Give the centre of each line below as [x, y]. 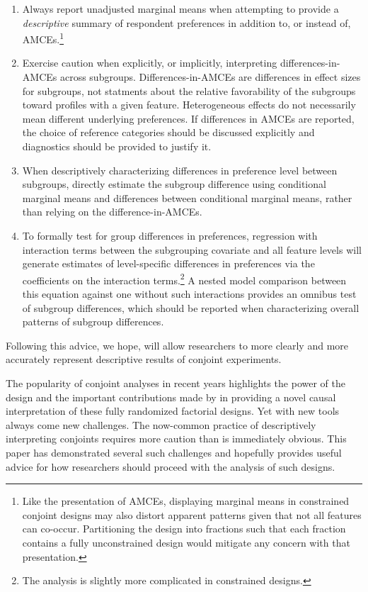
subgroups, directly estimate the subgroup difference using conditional [174, 184]
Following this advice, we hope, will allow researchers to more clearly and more [177, 345]
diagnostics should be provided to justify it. [117, 146]
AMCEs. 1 [43, 38]
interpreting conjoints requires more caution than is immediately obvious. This [176, 439]
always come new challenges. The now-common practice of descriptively [161, 424]
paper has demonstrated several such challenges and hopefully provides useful [174, 452]
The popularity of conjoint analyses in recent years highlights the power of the [176, 382]
